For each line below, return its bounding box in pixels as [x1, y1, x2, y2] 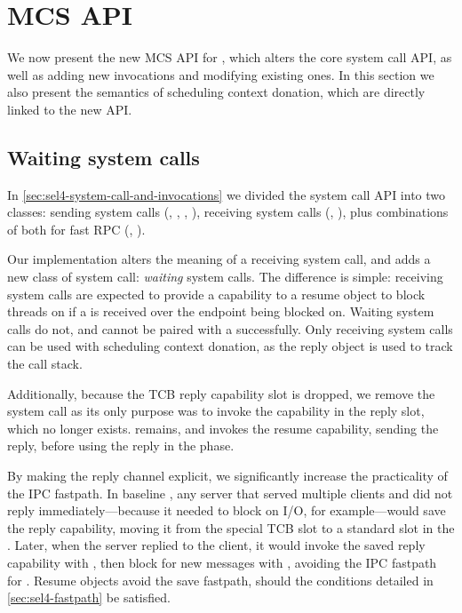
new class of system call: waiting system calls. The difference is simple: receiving [7, 267, 443, 286]
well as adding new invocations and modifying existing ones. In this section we [7, 65, 434, 84]
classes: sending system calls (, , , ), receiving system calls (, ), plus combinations [7, 203, 449, 221]
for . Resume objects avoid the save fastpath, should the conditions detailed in [7, 570, 434, 589]
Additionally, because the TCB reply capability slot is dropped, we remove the [7, 384, 435, 402]
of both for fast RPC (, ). [7, 219, 146, 238]
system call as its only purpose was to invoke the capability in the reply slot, [7, 402, 425, 420]
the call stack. [7, 354, 83, 373]
